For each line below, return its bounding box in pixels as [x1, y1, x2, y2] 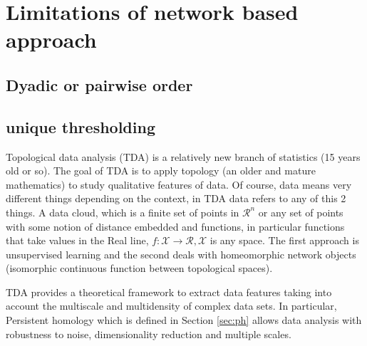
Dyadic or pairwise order [6, 73, 193, 95]
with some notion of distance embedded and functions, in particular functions [6, 219, 345, 234]
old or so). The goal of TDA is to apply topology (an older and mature [6, 163, 316, 178]
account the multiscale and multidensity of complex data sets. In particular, [6, 298, 337, 313]
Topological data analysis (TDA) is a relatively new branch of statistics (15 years [6, 149, 361, 164]
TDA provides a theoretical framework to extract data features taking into [6, 284, 332, 299]
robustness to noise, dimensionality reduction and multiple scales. [6, 326, 291, 341]
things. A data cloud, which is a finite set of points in [6, 204, 239, 219]
